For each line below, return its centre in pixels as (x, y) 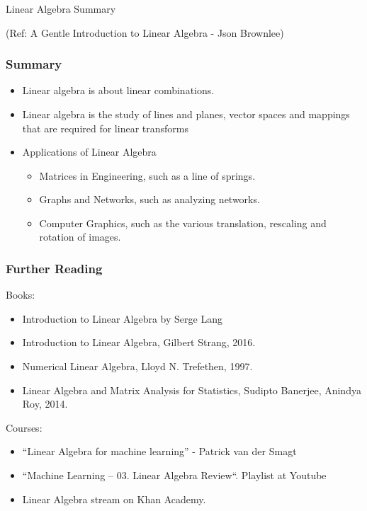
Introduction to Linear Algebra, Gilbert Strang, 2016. (139, 342)
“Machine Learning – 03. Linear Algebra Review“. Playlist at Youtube (174, 475)
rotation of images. (80, 237)
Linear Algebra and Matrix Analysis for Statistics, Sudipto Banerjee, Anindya (192, 390)
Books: (21, 295)
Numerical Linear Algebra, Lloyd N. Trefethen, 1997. (137, 366)
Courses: (24, 427)
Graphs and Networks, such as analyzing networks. (149, 199)
